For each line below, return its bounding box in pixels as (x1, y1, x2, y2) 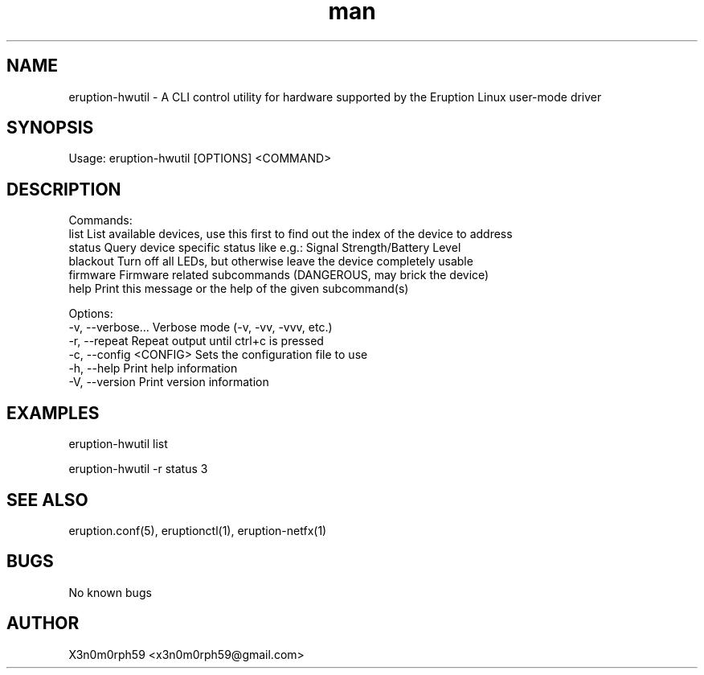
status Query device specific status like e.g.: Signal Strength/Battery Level (68, 241, 461, 255)
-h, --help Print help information (68, 361, 238, 376)
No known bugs (68, 585, 152, 599)
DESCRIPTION (6, 179, 121, 200)
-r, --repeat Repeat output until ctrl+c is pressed (68, 334, 324, 348)
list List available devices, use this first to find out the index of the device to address (68, 227, 513, 241)
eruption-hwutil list (68, 437, 168, 451)
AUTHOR (6, 613, 80, 634)
